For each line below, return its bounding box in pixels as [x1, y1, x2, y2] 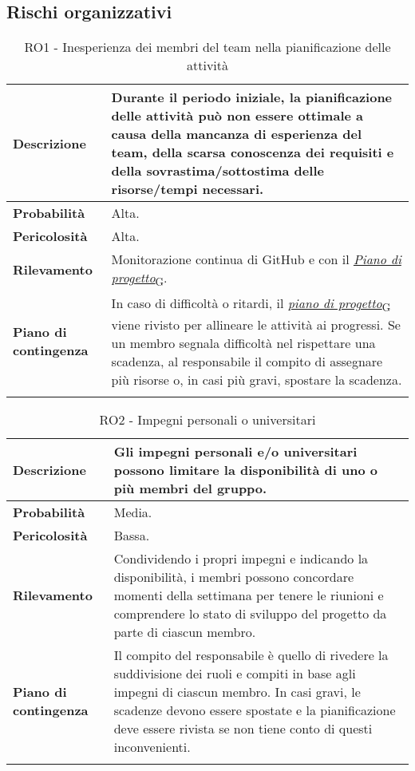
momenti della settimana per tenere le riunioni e [113, 585, 384, 604]
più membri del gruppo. [113, 478, 267, 497]
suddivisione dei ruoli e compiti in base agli [113, 663, 356, 682]
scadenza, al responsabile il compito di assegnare [111, 351, 383, 370]
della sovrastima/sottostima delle [111, 161, 324, 180]
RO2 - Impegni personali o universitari [99, 409, 316, 429]
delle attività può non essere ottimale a [111, 106, 364, 125]
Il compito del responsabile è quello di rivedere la [113, 645, 389, 664]
